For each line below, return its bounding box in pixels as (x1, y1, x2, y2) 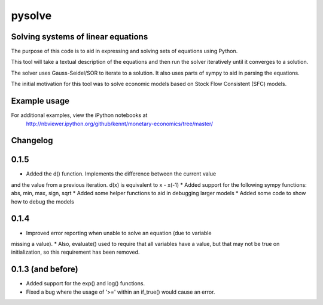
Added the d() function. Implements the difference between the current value (26, 170, 217, 177)
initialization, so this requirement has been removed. (11, 248, 140, 256)
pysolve (11, 9, 52, 22)
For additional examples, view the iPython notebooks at (11, 112, 148, 119)
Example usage (11, 96, 70, 106)
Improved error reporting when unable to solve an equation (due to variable (26, 229, 212, 236)
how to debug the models (11, 198, 74, 205)
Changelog (11, 135, 53, 146)
